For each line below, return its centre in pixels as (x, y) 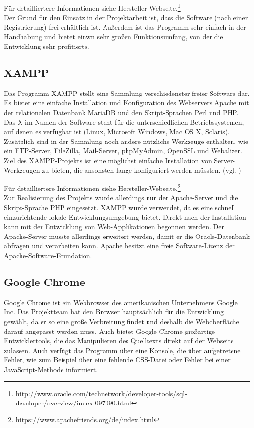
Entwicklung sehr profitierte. (47, 46)
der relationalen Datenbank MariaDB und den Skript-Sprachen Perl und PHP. (121, 112)
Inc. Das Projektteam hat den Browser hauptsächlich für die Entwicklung (114, 312)
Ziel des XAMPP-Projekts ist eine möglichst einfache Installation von (108, 160)
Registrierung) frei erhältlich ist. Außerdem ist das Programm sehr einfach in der (125, 27)
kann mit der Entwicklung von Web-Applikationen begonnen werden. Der (114, 226)
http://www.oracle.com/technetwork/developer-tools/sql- (101, 393)
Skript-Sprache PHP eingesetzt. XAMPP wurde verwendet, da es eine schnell (120, 207)
